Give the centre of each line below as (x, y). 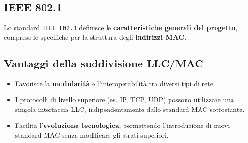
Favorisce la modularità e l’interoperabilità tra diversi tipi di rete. (115, 83)
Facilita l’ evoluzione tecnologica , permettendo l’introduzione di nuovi (123, 125)
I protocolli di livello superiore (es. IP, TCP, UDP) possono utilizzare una (125, 100)
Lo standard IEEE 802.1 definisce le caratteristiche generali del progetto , (121, 27)
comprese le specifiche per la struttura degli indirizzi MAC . (95, 37)
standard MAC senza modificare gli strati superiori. (92, 135)
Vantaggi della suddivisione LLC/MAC (104, 63)
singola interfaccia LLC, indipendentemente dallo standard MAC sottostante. (130, 109)
